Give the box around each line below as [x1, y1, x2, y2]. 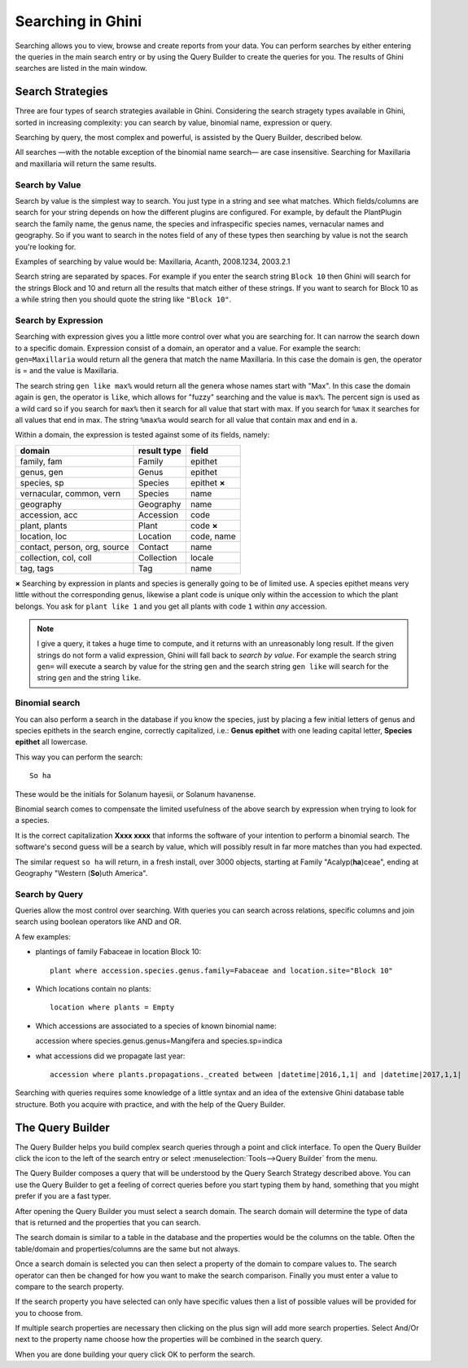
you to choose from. [15, 1308, 83, 1317]
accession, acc [20, 509, 78, 521]
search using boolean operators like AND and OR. [15, 917, 182, 926]
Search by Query [15, 888, 84, 900]
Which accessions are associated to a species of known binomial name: [35, 1021, 277, 1031]
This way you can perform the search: [15, 752, 143, 762]
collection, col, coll [20, 552, 93, 563]
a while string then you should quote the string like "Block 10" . [15, 294, 232, 305]
